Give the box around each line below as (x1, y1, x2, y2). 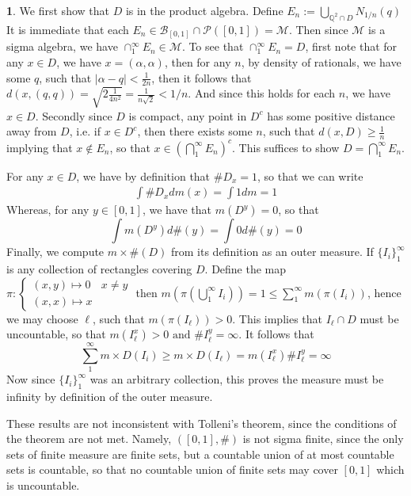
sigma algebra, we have (6, 38, 118, 55)
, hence (367, 284, 401, 300)
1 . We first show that (6, 2, 109, 18)
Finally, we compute (6, 243, 105, 260)
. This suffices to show (232, 139, 340, 155)
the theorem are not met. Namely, (6, 430, 172, 447)
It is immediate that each (6, 21, 129, 37)
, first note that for (305, 38, 398, 55)
